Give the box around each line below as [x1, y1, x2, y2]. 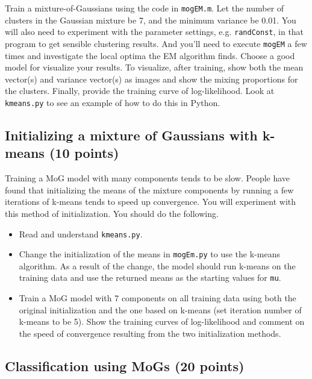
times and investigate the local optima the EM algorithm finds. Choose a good [5, 49, 295, 61]
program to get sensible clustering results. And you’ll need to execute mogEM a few [5, 37, 307, 49]
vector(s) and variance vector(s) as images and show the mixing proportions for [5, 72, 298, 85]
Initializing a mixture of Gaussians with [5, 125, 258, 144]
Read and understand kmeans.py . [19, 227, 143, 240]
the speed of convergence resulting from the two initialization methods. [19, 327, 281, 339]
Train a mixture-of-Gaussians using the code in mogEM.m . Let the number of [5, 2, 284, 14]
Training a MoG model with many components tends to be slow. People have [5, 172, 290, 184]
